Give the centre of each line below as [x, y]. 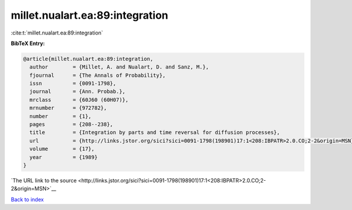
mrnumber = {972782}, [68, 108]
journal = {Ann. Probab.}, [77, 92]
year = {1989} [64, 157]
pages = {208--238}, [72, 125]
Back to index [27, 199]
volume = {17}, [62, 149]
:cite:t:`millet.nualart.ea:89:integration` [57, 33]
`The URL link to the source [44, 180]
